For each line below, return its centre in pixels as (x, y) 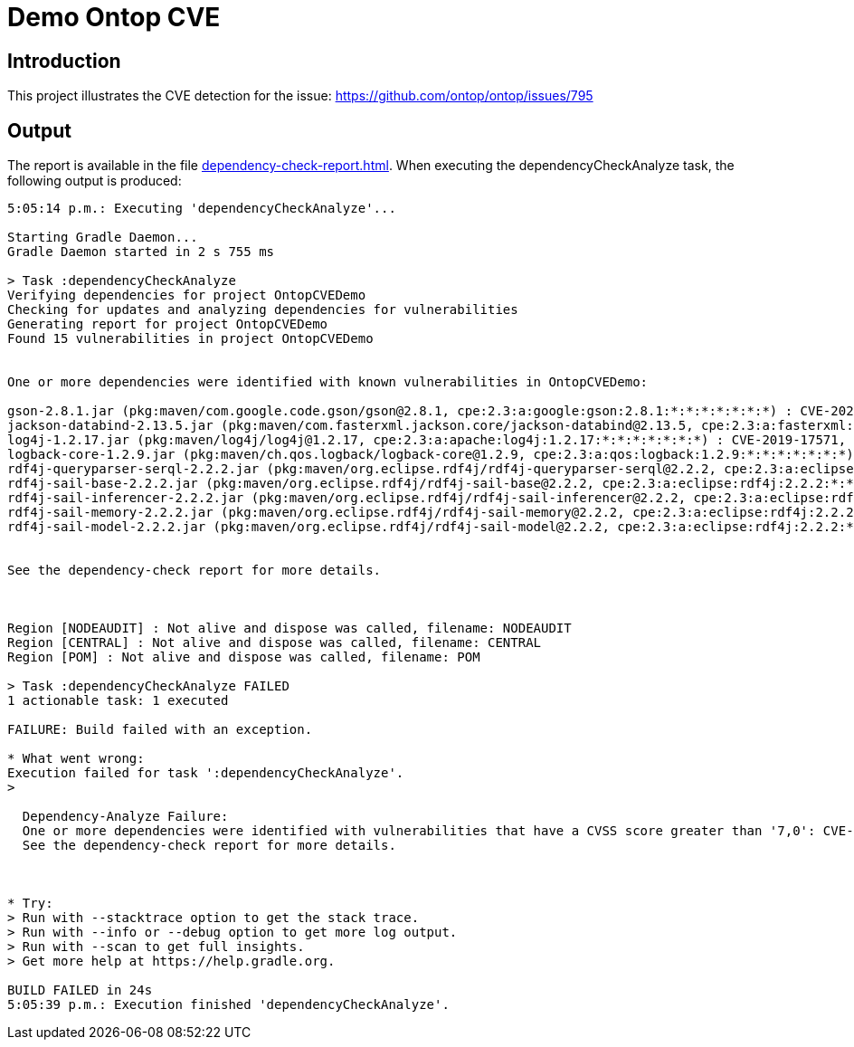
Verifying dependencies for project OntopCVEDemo (187, 295)
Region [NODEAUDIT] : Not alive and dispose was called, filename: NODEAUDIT (289, 628)
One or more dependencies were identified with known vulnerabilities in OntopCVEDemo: (328, 382)
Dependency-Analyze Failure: (125, 817)
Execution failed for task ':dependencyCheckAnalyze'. (206, 773)
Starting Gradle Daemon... (103, 238)
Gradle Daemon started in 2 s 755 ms (141, 252)
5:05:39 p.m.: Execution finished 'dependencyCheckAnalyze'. (228, 1005)
